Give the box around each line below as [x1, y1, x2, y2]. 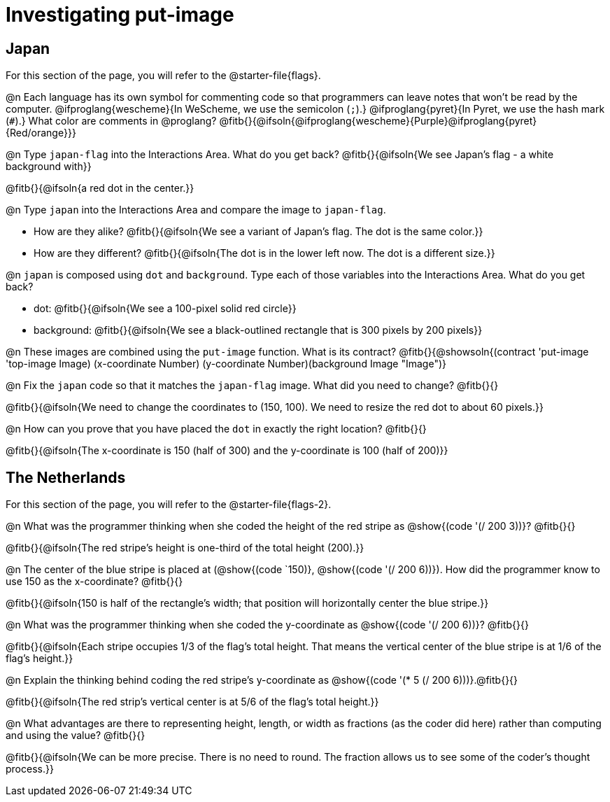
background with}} [6, 160, 92, 173]
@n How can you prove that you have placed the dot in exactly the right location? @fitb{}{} [6, 423, 427, 435]
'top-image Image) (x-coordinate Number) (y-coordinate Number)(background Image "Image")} [6, 358, 447, 370]
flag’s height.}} [6, 652, 73, 665]
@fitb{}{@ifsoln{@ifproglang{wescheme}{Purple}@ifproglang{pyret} [219, 115, 537, 127]
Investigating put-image [6, 3, 234, 27]
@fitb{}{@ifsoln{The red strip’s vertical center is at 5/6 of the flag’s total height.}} [6, 696, 379, 708]
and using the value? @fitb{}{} [6, 729, 146, 742]
